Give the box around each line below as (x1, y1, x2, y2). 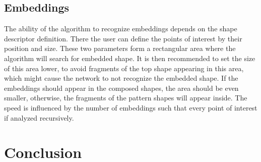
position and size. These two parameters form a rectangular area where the (4, 43, 236, 53)
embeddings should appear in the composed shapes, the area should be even (4, 82, 239, 93)
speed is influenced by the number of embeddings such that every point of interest (4, 102, 257, 113)
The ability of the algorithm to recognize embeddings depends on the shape (4, 23, 237, 34)
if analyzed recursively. (4, 112, 74, 123)
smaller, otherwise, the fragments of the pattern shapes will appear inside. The (4, 92, 247, 103)
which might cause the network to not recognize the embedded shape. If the (4, 73, 238, 83)
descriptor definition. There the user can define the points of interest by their (4, 33, 242, 43)
